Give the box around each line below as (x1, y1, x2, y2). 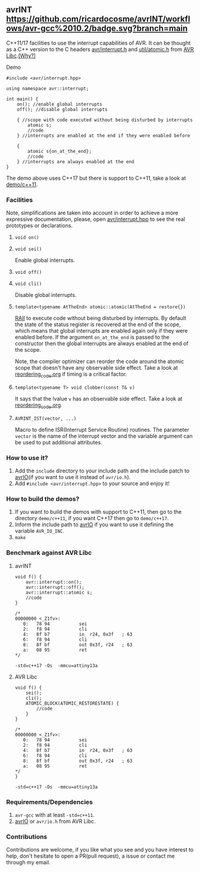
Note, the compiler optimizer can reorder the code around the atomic (14, 358, 185, 365)
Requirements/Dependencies (6, 797, 93, 806)
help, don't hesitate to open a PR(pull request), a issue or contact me (6, 852, 175, 859)
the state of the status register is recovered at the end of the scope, (14, 321, 181, 328)
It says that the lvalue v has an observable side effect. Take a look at (14, 395, 183, 402)
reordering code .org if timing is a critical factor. (14, 370, 127, 379)
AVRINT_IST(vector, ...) (14, 415, 77, 422)
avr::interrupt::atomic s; (26, 589, 93, 595)
